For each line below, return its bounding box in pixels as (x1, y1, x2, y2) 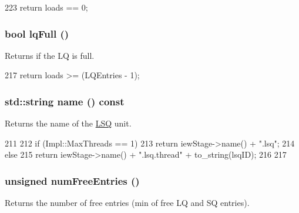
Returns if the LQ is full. (5, 49, 95, 61)
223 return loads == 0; (5, 1, 88, 13)
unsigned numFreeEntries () (5, 173, 140, 188)
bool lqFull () (5, 26, 69, 41)
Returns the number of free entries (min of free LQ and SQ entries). (5, 197, 250, 209)
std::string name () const (5, 94, 125, 108)
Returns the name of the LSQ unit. (5, 117, 132, 129)
